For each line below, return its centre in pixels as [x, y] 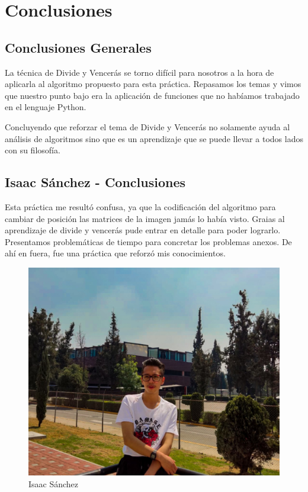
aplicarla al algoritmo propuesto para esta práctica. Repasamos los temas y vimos [153, 84]
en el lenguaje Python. [46, 107]
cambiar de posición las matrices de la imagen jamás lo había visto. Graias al [145, 218]
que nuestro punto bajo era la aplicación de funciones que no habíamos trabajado [152, 95]
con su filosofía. [33, 150]
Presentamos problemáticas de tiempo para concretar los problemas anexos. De [148, 241]
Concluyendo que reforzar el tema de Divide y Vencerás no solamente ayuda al [147, 126]
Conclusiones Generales [78, 47]
